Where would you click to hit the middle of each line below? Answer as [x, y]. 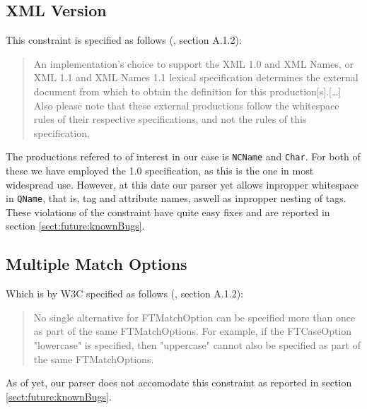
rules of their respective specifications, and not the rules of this [170, 119]
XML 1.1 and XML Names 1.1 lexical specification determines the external [196, 77]
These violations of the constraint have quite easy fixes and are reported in [168, 212]
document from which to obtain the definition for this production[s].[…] [187, 91]
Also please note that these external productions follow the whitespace [186, 105]
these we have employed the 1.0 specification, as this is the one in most [160, 171]
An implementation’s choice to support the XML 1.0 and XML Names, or [193, 63]
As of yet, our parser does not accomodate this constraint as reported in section [179, 383]
